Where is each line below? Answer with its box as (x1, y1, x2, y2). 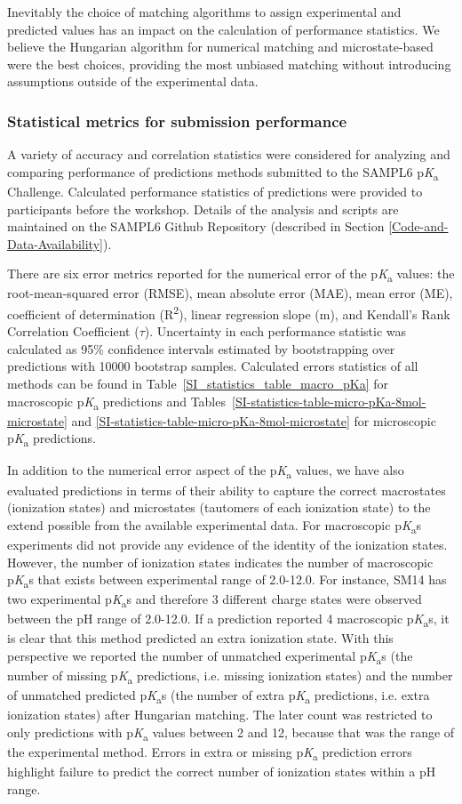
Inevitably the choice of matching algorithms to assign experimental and (7, 3, 402, 20)
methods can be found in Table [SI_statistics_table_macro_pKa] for (7, 374, 388, 393)
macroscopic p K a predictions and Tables (7, 391, 226, 413)
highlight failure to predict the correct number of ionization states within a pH (7, 762, 436, 781)
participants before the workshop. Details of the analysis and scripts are (7, 199, 399, 218)
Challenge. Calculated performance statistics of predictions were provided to (7, 181, 423, 200)
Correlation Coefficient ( (7, 322, 139, 341)
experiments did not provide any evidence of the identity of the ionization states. (7, 535, 448, 553)
